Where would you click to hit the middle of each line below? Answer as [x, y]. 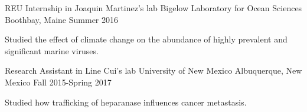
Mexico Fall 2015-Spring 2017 [58, 82]
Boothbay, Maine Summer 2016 [61, 19]
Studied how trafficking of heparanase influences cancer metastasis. [126, 102]
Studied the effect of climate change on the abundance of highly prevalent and [146, 39]
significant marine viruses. [52, 50]
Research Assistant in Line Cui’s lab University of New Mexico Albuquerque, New [153, 70]
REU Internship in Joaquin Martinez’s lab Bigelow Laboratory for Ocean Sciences [153, 8]
